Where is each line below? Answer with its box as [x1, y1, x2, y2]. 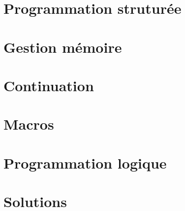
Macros [3, 114, 54, 134]
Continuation [3, 75, 94, 95]
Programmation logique [3, 152, 167, 173]
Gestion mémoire [3, 36, 122, 57]
